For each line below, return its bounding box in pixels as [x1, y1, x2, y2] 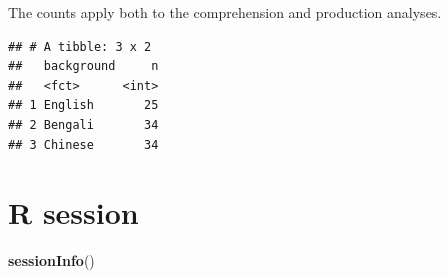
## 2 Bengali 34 [8, 117, 159, 132]
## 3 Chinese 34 [8, 137, 159, 152]
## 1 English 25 [8, 98, 159, 113]
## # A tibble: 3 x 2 [8, 39, 152, 54]
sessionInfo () [8, 250, 95, 271]
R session [8, 192, 139, 233]
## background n [8, 59, 159, 74]
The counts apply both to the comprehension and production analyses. [8, 2, 442, 22]
